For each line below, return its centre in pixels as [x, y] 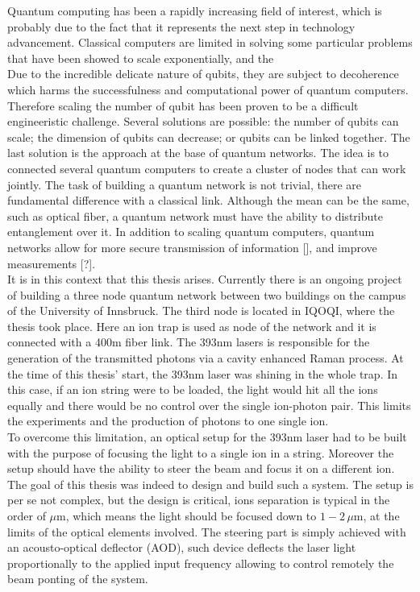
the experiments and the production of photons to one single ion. [168, 421]
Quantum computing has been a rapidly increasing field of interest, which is [195, 10]
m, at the [376, 515]
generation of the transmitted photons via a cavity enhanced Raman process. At [206, 358]
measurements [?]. [52, 263]
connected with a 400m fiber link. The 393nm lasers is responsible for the [189, 342]
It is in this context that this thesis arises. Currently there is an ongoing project [205, 279]
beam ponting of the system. [78, 579]
